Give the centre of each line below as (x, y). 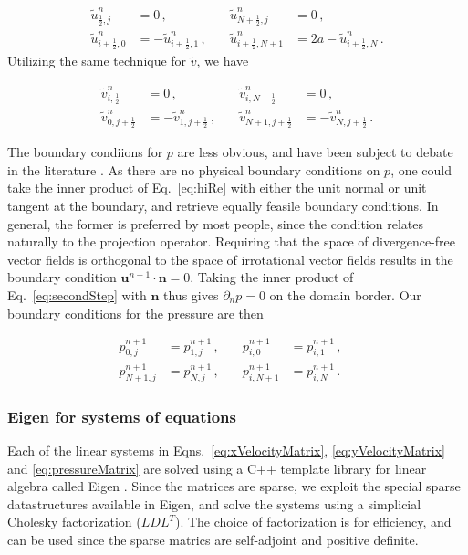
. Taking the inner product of (272, 277)
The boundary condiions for (85, 152)
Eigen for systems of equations (122, 416)
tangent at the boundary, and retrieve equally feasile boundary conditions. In (223, 206)
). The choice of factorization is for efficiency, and (313, 522)
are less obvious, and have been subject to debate (315, 152)
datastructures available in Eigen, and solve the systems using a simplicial (214, 503)
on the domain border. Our (345, 295)
